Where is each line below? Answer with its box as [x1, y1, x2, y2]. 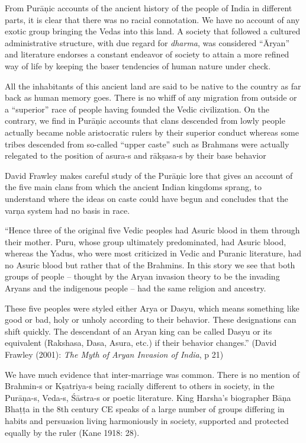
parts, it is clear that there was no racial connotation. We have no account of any [5, 13, 300, 25]
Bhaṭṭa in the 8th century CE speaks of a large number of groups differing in [5, 403, 285, 415]
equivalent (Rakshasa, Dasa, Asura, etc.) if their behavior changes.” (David [5, 336, 277, 349]
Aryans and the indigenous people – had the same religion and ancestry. [5, 282, 266, 294]
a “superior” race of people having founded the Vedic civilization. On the [5, 102, 270, 115]
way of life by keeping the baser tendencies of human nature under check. [5, 59, 271, 72]
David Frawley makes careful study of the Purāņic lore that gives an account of [5, 169, 293, 181]
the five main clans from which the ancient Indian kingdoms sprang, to [5, 181, 262, 193]
